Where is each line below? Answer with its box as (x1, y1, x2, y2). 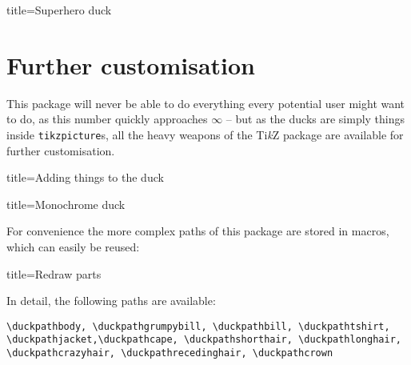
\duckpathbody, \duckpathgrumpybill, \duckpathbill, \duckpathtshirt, (6, 320, 390, 332)
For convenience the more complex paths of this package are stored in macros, (6, 223, 389, 239)
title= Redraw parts (6, 265, 102, 282)
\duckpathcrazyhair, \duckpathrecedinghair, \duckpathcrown (6, 347, 333, 359)
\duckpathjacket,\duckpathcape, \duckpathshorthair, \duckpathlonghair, (6, 334, 401, 346)
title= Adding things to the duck (6, 169, 164, 186)
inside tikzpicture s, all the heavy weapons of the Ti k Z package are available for (6, 126, 404, 142)
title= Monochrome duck (6, 195, 126, 212)
